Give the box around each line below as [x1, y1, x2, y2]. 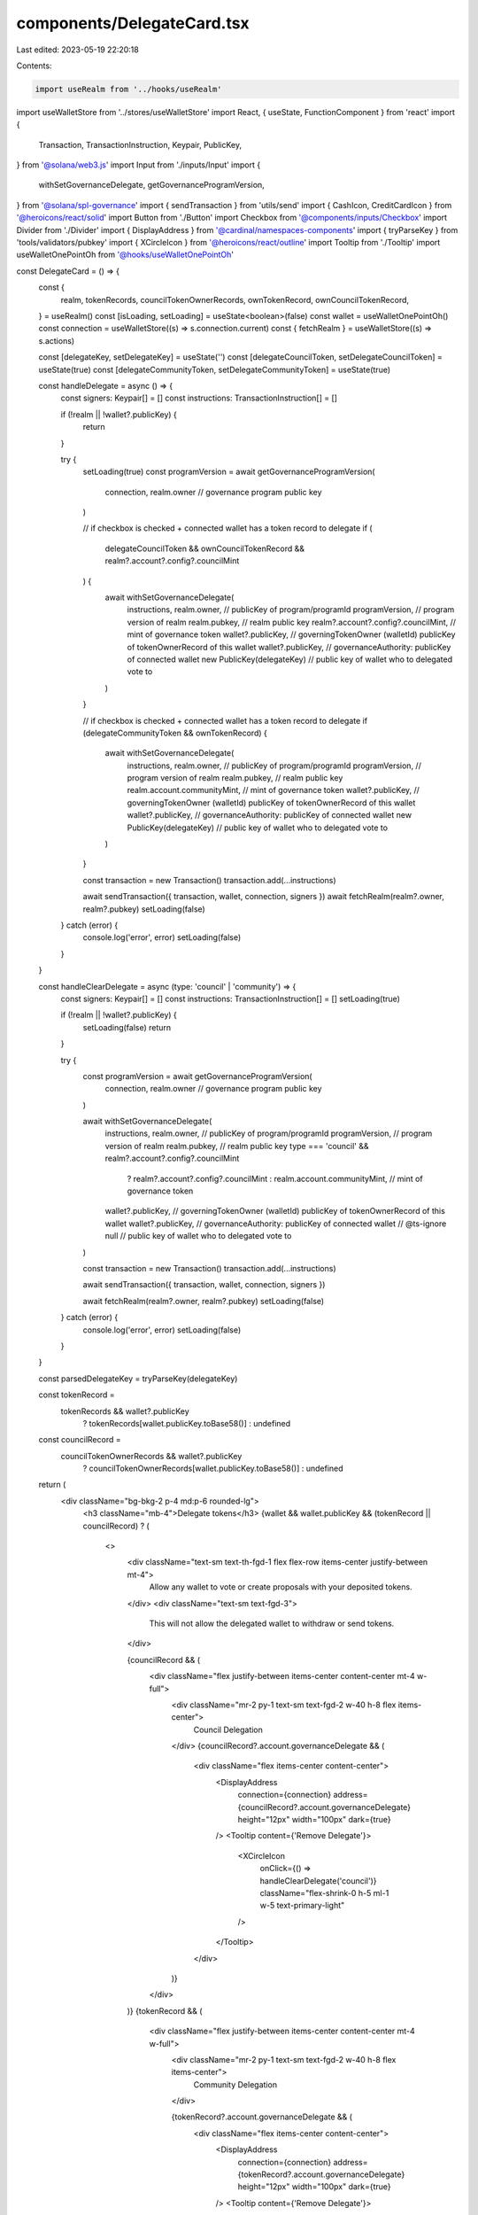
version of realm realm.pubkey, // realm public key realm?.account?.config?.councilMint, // [127, 617, 456, 627]
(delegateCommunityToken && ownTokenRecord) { [82, 727, 267, 738]
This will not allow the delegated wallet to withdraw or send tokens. [149, 1618, 395, 1628]
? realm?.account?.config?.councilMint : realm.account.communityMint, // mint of [127, 1173, 424, 1184]
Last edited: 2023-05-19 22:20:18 [16, 44, 139, 55]
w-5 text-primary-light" [259, 1900, 345, 1911]
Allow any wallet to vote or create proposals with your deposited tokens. [149, 1582, 412, 1592]
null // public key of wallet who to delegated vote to [104, 1231, 292, 1241]
